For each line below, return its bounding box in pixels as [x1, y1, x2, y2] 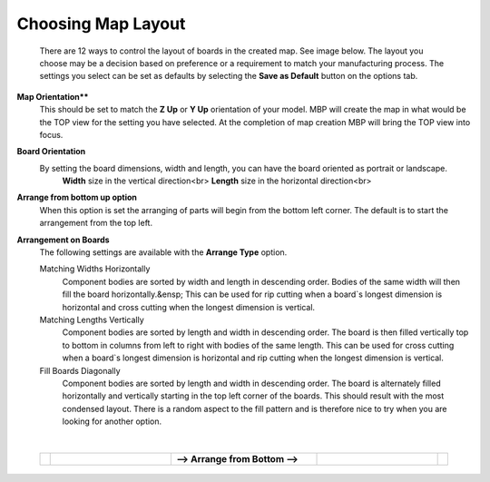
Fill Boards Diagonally [39, 365, 122, 376]
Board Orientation [16, 146, 86, 157]
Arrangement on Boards [16, 234, 110, 245]
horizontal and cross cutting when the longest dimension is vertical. [62, 301, 316, 312]
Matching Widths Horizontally [39, 263, 151, 274]
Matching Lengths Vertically [39, 314, 144, 325]
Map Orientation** [16, 91, 89, 102]
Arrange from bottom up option [16, 192, 138, 203]
